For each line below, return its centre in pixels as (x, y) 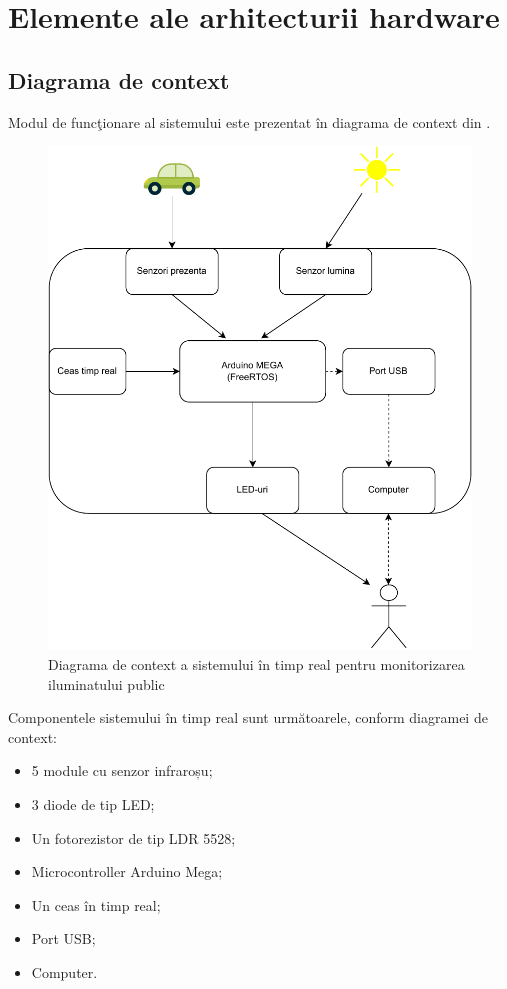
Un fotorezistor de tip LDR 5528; (133, 837)
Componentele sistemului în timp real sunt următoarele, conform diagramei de (248, 717)
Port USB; (63, 938)
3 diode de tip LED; (93, 804)
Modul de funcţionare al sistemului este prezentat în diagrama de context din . (249, 121)
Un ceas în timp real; (96, 904)
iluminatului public (106, 683)
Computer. (64, 972)
